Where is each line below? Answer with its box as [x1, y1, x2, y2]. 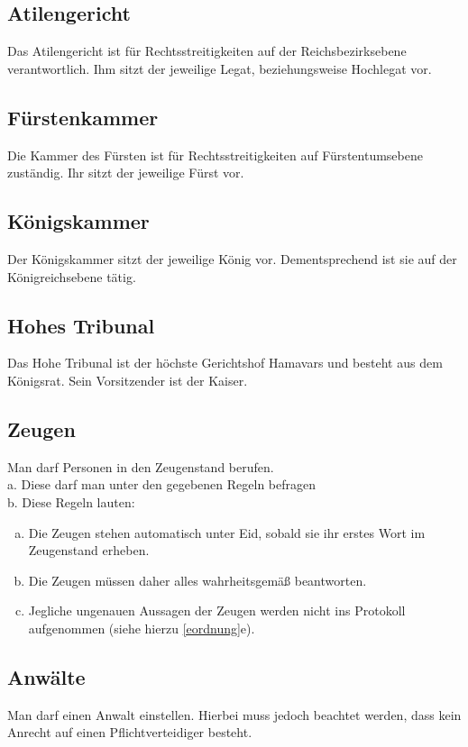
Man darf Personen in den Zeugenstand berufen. [7, 457, 274, 476]
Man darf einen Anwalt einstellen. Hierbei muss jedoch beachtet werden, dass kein [7, 705, 462, 724]
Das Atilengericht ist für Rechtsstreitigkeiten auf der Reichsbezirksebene [7, 41, 407, 60]
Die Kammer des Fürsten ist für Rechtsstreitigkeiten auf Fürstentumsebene [7, 145, 423, 164]
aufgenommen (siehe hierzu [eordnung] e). [28, 618, 255, 637]
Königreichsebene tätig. [7, 267, 136, 286]
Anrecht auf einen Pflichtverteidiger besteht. [7, 723, 252, 742]
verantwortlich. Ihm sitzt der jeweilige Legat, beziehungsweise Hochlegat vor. [7, 59, 432, 77]
